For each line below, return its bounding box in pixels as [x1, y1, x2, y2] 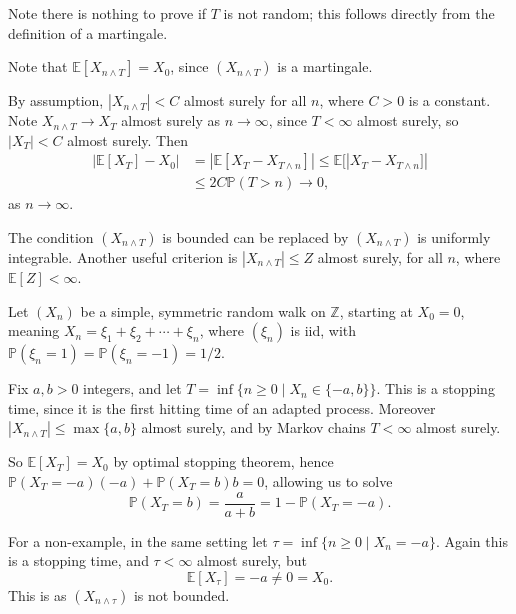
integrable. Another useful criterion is [8, 247, 238, 268]
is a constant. [408, 90, 491, 111]
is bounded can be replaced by [162, 227, 349, 248]
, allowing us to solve [264, 471, 393, 491]
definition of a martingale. [8, 22, 168, 43]
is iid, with [290, 320, 357, 341]
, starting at [339, 300, 413, 321]
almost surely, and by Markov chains [141, 417, 366, 438]
